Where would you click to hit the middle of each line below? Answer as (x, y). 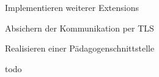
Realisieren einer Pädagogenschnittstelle (80, 48)
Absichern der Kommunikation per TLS (79, 28)
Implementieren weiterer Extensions (72, 7)
